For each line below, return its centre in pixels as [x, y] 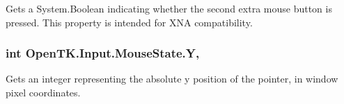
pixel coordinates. [43, 92]
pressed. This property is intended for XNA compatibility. [129, 22]
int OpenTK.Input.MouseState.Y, [103, 53]
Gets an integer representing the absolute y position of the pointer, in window [172, 79]
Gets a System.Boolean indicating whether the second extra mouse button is [169, 8]
